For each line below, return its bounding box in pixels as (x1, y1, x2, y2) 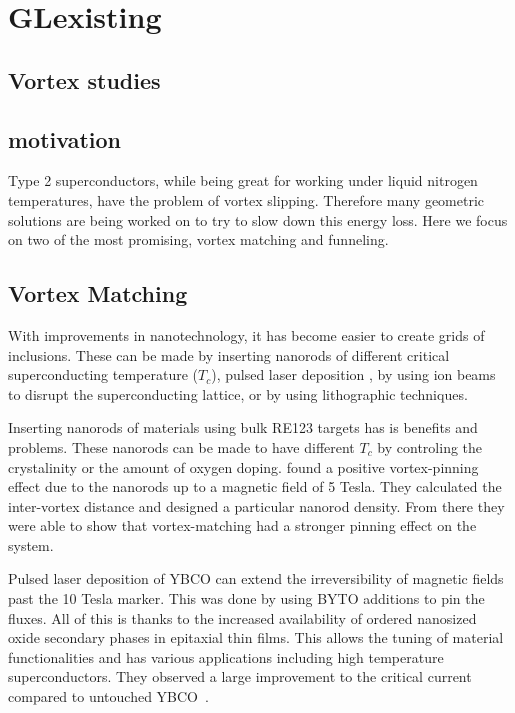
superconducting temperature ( (8, 364, 198, 385)
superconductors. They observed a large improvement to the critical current (8, 666, 472, 687)
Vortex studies (8, 64, 161, 95)
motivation (8, 123, 122, 154)
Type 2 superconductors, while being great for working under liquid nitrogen (8, 170, 478, 191)
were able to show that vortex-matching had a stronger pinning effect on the (8, 515, 477, 536)
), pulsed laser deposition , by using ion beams (211, 364, 496, 385)
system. (8, 534, 54, 555)
